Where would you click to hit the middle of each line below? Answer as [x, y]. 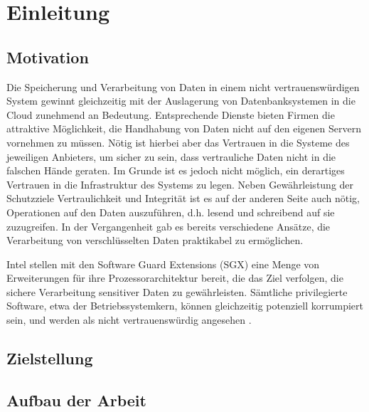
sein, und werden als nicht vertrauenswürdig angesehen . [129, 320]
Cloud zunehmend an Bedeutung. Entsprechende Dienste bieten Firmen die [171, 114]
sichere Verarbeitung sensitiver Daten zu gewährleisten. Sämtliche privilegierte [177, 291]
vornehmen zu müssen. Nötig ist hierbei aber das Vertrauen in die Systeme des [178, 142]
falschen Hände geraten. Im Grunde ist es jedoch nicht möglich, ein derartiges [176, 170]
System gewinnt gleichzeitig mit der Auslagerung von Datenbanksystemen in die [181, 101]
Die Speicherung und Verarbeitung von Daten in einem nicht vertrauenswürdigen [183, 86]
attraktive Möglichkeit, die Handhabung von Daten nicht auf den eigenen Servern [184, 128]
